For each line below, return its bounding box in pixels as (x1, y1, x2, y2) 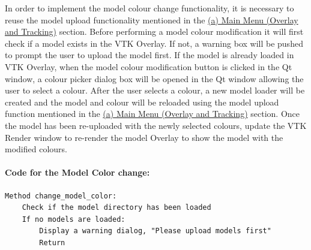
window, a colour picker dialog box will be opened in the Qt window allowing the (5, 72, 304, 85)
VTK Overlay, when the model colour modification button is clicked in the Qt (5, 60, 292, 73)
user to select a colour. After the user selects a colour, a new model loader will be (5, 84, 305, 97)
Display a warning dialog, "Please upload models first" (39, 227, 271, 236)
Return (39, 238, 65, 247)
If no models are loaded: (22, 215, 125, 224)
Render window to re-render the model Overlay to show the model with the (5, 131, 283, 143)
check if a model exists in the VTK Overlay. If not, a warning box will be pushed (5, 37, 303, 49)
